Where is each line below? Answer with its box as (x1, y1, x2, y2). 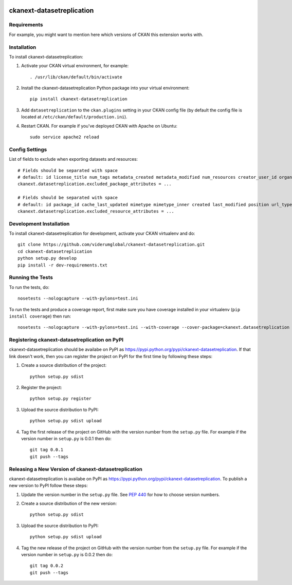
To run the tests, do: (9, 284, 50, 290)
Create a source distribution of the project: (21, 362, 107, 368)
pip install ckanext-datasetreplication (30, 96, 128, 102)
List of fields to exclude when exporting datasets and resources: (9, 156, 138, 162)
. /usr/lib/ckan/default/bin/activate (30, 74, 123, 80)
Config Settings (9, 146, 47, 153)
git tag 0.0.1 (30, 447, 63, 453)
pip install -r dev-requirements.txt (18, 262, 108, 268)
